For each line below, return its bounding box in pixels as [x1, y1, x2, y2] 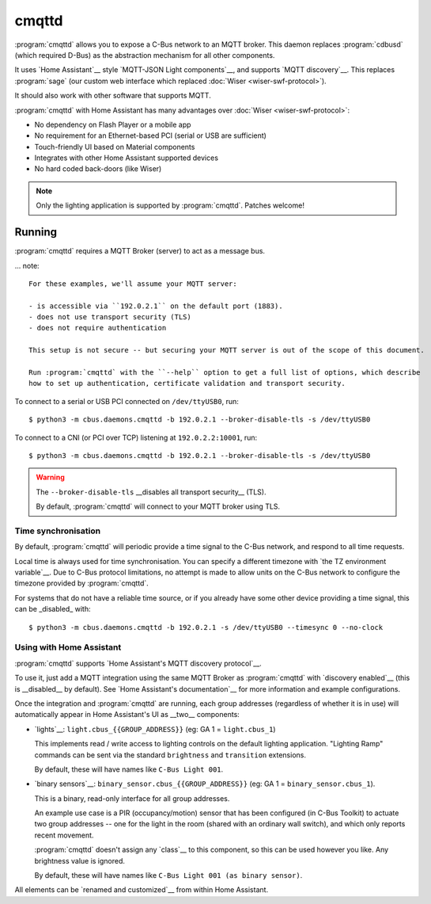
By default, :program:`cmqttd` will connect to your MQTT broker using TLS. [36, 502, 281, 511]
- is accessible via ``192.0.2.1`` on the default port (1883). [28, 301, 284, 311]
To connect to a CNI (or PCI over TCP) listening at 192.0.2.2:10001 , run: [14, 433, 258, 442]
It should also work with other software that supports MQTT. [14, 91, 211, 101]
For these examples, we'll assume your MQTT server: [28, 279, 237, 288]
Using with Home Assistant [14, 642, 122, 653]
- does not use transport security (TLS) [28, 313, 191, 322]
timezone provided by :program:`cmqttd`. [14, 578, 149, 588]
